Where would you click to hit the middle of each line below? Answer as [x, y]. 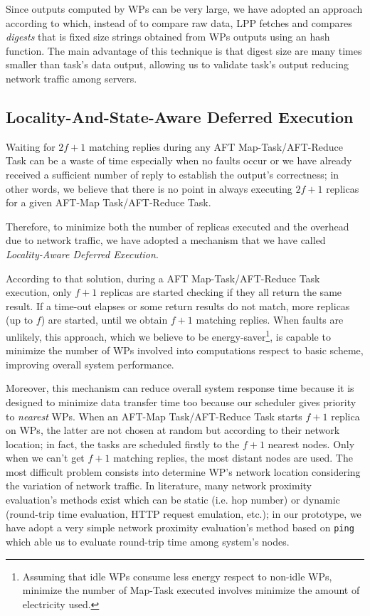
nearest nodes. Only [311, 444]
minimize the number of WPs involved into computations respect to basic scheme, [185, 350]
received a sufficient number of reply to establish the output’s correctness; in [173, 174]
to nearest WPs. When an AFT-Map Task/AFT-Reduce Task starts [154, 416]
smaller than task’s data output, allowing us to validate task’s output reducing [178, 64]
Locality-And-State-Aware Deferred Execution [180, 116]
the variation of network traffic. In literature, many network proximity [159, 485]
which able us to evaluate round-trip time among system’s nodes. [148, 541]
